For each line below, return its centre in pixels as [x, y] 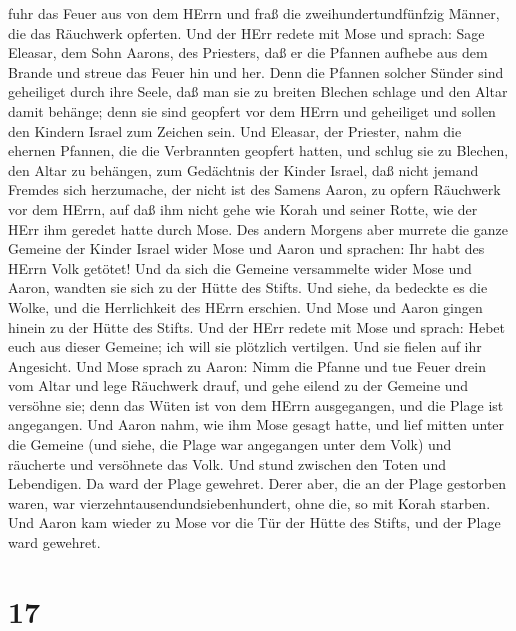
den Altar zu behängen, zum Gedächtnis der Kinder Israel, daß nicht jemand [243, 169]
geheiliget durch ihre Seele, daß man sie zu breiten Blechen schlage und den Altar [258, 91]
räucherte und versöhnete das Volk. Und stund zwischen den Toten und [227, 463]
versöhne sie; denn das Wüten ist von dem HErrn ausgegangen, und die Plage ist [256, 404]
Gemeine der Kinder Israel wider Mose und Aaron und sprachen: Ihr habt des [246, 248]
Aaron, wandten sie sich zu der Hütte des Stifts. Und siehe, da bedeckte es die [248, 287]
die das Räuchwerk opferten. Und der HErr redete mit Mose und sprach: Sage [246, 32]
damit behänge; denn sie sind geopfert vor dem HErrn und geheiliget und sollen [252, 110]
